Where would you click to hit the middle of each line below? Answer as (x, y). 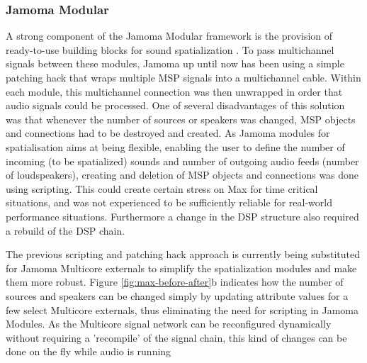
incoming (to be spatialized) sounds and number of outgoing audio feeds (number (182, 161)
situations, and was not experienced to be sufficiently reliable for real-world (169, 202)
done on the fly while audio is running (89, 351)
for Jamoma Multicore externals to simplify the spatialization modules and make (181, 268)
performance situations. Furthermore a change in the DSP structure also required (182, 216)
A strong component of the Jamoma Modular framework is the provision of (169, 36)
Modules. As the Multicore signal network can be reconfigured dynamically (169, 324)
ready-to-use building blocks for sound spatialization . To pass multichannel (170, 49)
